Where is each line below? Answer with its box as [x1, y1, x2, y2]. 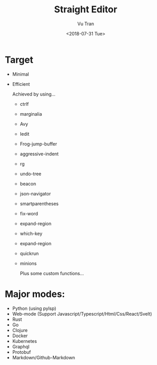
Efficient [12, 81, 30, 87]
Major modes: [5, 288, 65, 300]
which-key [19, 230, 43, 236]
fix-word [19, 210, 38, 216]
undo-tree [19, 171, 42, 177]
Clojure [12, 327, 28, 333]
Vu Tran [77, 21, 94, 27]
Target [5, 54, 34, 65]
